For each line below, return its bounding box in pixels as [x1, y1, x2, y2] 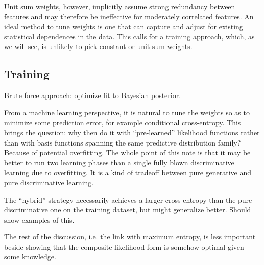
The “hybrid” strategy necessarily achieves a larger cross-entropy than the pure [4, 194, 252, 205]
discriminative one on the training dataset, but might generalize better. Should [4, 204, 251, 215]
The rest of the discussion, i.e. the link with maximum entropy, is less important [4, 231, 256, 242]
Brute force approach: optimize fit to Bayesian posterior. [4, 90, 181, 101]
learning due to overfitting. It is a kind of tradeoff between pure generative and [4, 167, 252, 178]
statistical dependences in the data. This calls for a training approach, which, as [4, 31, 255, 41]
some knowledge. [4, 251, 56, 262]
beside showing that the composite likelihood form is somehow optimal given [4, 241, 244, 252]
